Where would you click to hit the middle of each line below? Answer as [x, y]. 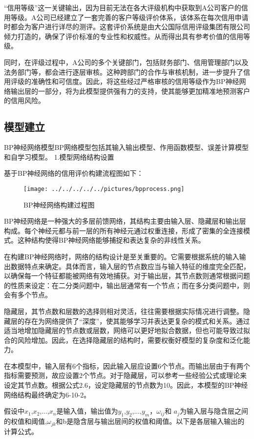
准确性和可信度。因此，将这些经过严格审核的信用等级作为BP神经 [135, 81]
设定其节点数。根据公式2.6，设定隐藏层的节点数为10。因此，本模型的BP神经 [126, 385]
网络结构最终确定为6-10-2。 [47, 394]
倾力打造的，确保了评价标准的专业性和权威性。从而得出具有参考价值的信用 [124, 36]
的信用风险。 [24, 100]
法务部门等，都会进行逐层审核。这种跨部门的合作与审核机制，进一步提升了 [124, 72]
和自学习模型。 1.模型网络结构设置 [59, 157]
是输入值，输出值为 [87, 411]
